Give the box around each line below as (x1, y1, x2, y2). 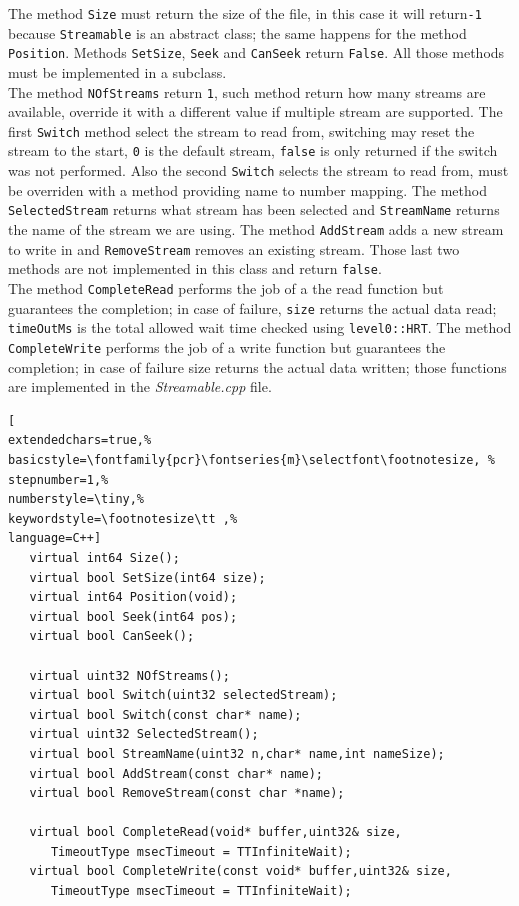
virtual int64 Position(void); (29, 590, 238, 605)
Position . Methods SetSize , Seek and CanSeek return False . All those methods (8, 42, 505, 63)
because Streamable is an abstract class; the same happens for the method (8, 22, 467, 43)
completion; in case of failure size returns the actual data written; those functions (8, 356, 507, 377)
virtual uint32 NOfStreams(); (29, 668, 230, 683)
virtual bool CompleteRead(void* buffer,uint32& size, (29, 825, 402, 840)
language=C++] (8, 531, 102, 546)
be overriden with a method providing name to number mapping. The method (8, 179, 487, 200)
